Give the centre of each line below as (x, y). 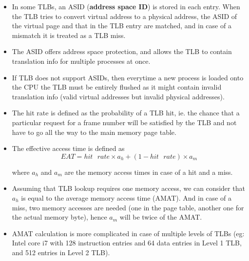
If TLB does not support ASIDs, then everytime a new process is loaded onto (128, 77)
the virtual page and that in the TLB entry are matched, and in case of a (122, 26)
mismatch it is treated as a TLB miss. (69, 35)
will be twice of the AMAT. (161, 217)
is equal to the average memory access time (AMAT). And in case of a (126, 197)
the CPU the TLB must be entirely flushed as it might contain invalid (117, 87)
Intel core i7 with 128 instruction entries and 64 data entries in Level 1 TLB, (127, 243)
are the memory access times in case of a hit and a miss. (149, 172)
